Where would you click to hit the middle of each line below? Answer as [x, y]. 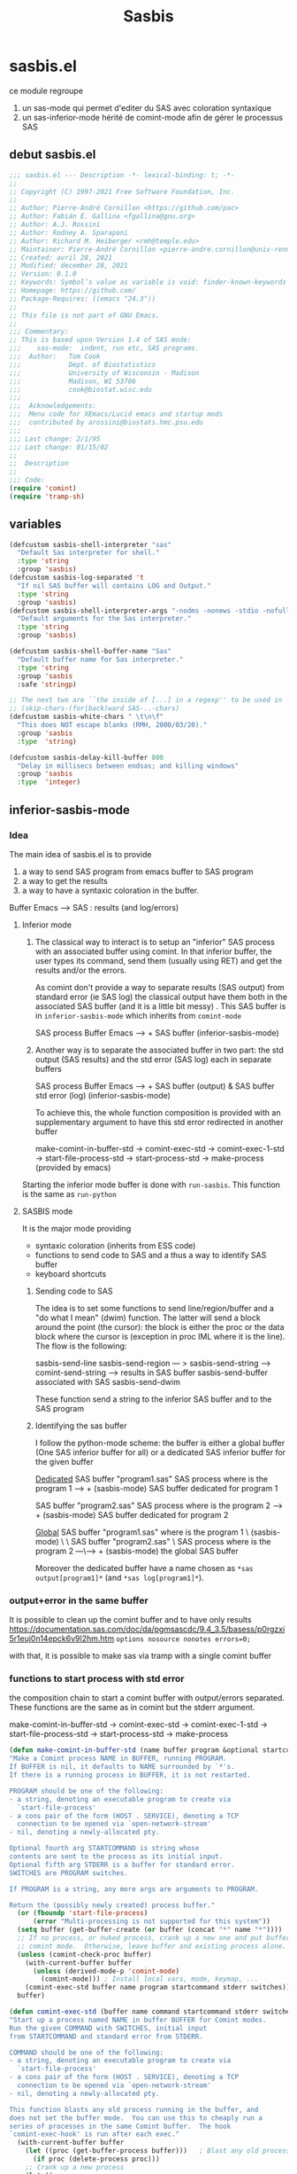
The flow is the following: [81, 1346]
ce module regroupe [46, 90]
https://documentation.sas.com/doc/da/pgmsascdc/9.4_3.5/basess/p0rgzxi [147, 1630]
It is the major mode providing [76, 1228]
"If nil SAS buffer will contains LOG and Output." [114, 586]
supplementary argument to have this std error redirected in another [159, 1122]
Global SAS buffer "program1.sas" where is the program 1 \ [142, 1532]
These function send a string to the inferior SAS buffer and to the [153, 1399]
